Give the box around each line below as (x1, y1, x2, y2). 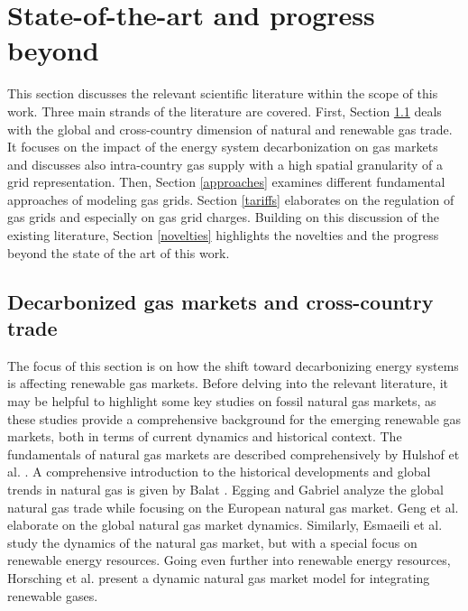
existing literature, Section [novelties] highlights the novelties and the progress (7, 226, 439, 245)
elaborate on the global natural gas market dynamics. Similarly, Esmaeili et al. (7, 515, 443, 534)
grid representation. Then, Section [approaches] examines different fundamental (7, 172, 445, 191)
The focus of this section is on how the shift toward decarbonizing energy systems (7, 356, 459, 375)
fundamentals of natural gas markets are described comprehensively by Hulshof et (7, 444, 460, 463)
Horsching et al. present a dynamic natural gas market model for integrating (7, 568, 430, 587)
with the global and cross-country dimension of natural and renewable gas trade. (7, 119, 453, 138)
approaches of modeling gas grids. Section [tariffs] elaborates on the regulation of (7, 190, 454, 208)
